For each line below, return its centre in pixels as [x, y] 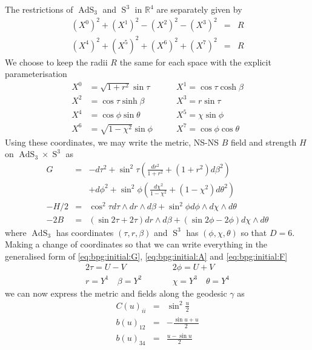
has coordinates [85, 232]
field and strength [264, 142]
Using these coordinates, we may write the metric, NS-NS [112, 142]
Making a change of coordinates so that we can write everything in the [136, 244]
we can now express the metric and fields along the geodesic [116, 293]
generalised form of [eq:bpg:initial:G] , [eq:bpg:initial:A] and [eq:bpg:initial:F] [146, 256]
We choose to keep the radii [56, 62]
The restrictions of [39, 9]
